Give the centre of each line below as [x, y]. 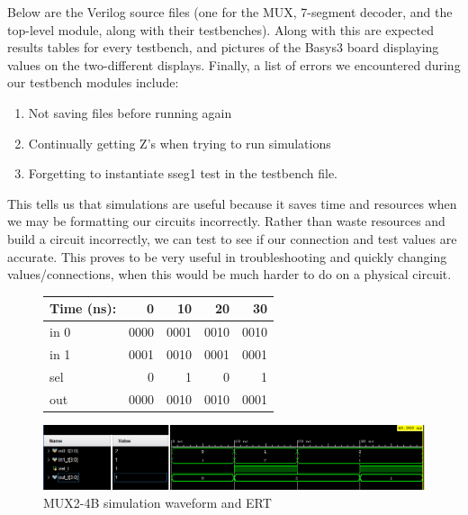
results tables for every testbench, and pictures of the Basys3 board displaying [223, 47]
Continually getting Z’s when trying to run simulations [180, 143]
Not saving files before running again [130, 112]
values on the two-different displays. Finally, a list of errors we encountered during [234, 64]
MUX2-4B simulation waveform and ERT [157, 502]
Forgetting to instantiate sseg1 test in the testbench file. [183, 173]
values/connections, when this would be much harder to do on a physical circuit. [229, 274]
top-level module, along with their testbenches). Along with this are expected [220, 29]
